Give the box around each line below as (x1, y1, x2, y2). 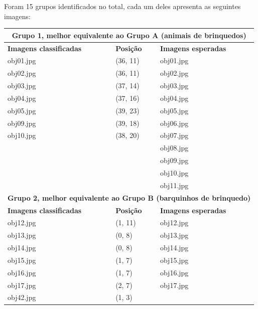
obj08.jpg (160, 142, 189, 153)
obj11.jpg (160, 180, 189, 190)
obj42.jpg (8, 292, 36, 302)
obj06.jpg (160, 117, 189, 128)
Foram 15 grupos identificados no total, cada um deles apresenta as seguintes (4, 1, 241, 11)
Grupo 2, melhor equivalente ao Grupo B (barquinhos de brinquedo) (8, 192, 251, 203)
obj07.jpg (160, 130, 189, 140)
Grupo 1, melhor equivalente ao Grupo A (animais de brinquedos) (12, 30, 246, 40)
